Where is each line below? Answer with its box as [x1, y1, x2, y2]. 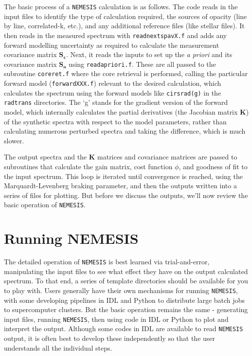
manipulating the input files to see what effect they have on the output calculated [4, 266, 248, 276]
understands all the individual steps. [4, 342, 112, 353]
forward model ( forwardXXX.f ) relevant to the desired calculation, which [4, 78, 221, 88]
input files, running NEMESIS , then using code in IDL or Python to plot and [4, 314, 229, 324]
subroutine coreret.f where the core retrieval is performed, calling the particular [4, 68, 248, 79]
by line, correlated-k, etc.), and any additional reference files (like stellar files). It [4, 20, 245, 31]
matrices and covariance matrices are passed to [97, 152, 237, 162]
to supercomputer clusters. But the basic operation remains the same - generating [4, 304, 248, 315]
